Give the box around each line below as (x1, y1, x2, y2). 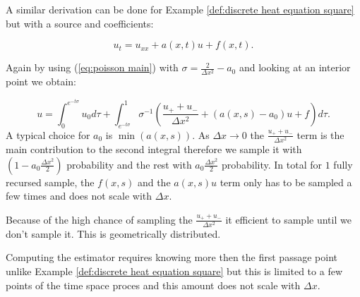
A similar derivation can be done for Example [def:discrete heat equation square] (6, 2, 354, 16)
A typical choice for (6, 127, 90, 142)
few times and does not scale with (6, 188, 152, 203)
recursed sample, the (6, 174, 95, 189)
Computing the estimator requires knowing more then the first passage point (6, 250, 337, 265)
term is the (296, 127, 344, 142)
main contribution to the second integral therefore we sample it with (6, 141, 302, 156)
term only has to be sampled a (220, 174, 352, 189)
